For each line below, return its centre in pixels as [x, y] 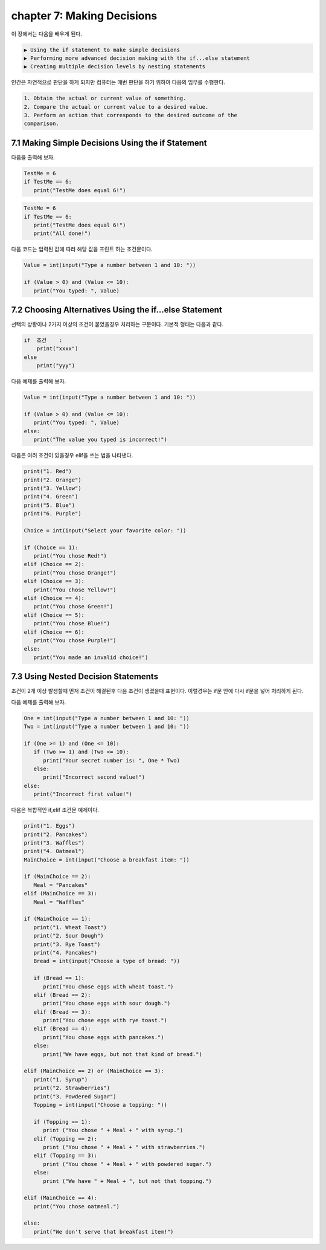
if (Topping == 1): [62, 1122]
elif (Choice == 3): [54, 581]
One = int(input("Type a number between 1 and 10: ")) [107, 718]
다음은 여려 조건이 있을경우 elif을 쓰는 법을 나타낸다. [72, 456]
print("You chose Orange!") [75, 573]
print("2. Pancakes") [56, 834]
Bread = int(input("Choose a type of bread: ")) [107, 961]
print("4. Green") [51, 497]
